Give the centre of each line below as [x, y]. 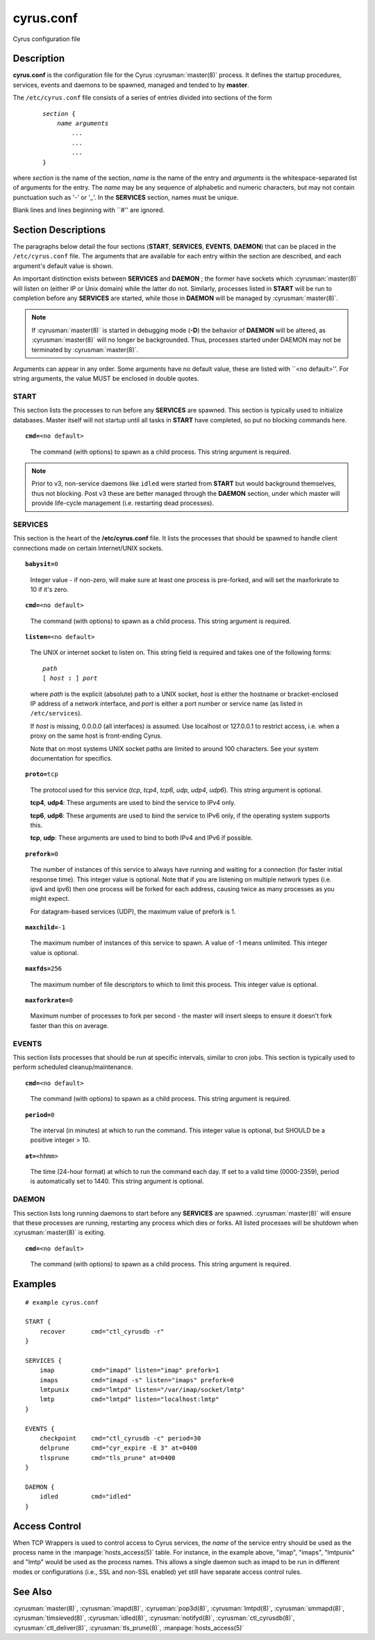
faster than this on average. [69, 1025]
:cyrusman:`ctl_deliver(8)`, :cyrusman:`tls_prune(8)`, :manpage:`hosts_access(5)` [128, 1627]
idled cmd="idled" [85, 1497]
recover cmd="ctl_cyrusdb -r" [102, 1331]
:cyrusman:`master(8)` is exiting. [59, 1232]
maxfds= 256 [44, 969]
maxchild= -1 [45, 928]
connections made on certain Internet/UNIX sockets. [88, 548]
